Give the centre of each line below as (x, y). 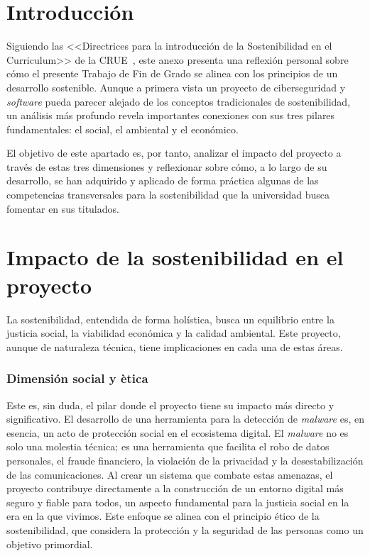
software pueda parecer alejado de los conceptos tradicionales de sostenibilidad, (179, 101)
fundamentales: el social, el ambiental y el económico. (123, 129)
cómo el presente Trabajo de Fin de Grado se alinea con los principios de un (172, 73)
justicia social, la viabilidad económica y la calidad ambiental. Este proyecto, (174, 333)
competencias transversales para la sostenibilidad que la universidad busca (168, 195)
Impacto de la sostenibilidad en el (175, 257)
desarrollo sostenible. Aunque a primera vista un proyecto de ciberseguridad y (176, 87)
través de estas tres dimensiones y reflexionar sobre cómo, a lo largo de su (167, 166)
